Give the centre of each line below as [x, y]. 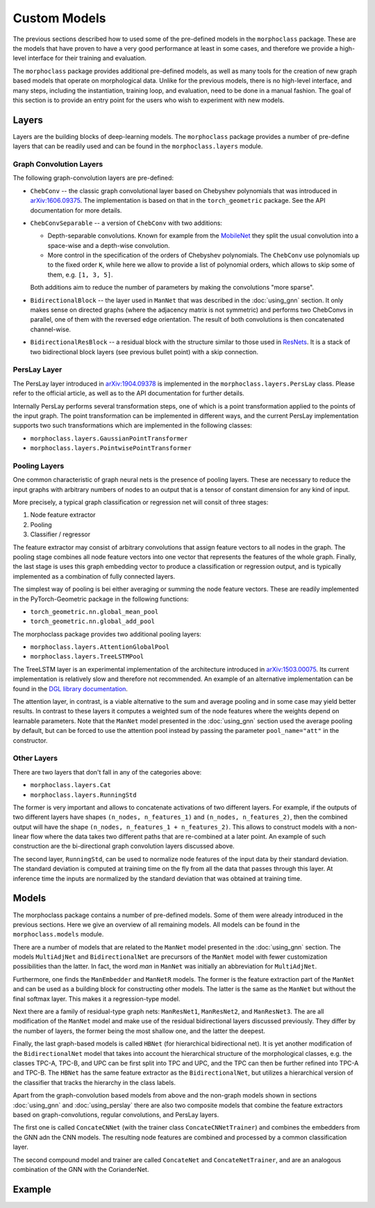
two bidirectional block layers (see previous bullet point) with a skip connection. [144, 351]
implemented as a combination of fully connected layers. [94, 576]
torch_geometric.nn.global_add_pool [93, 621]
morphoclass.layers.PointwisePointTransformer [111, 448]
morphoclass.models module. [58, 934]
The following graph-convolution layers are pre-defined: [93, 178]
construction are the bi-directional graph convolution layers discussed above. [124, 846]
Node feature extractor [63, 515]
